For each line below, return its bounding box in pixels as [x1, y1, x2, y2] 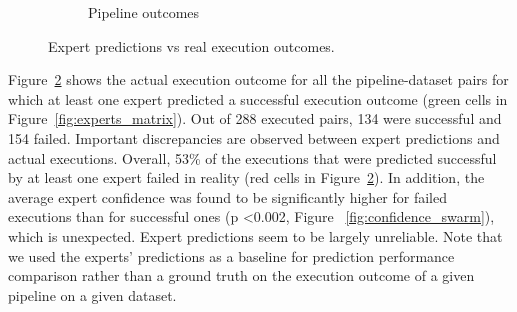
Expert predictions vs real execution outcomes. [48, 35, 335, 56]
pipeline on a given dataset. [8, 284, 177, 305]
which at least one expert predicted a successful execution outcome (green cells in [8, 88, 508, 109]
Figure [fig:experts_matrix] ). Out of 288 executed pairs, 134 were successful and [8, 108, 502, 129]
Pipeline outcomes [88, 2, 200, 22]
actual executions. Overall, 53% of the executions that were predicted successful [8, 147, 497, 168]
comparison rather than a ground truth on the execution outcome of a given [8, 265, 475, 286]
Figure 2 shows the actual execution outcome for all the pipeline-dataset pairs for [8, 69, 509, 90]
